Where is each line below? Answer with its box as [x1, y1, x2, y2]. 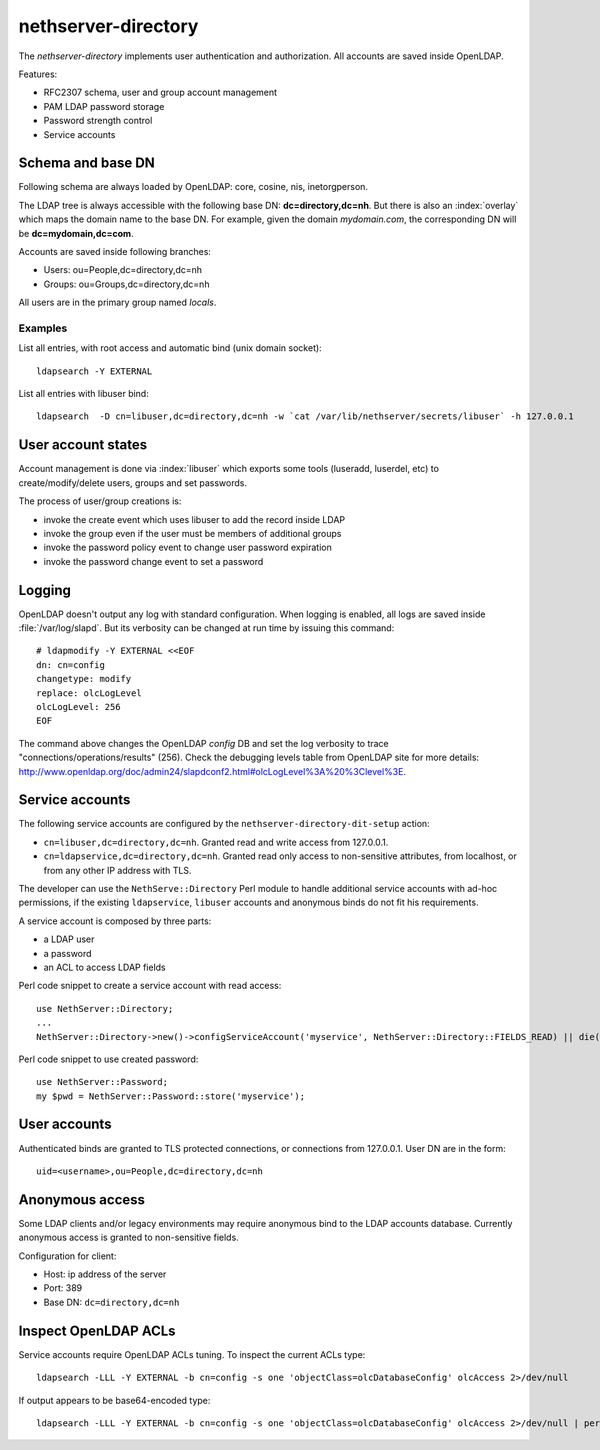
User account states [18, 436, 148, 454]
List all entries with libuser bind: [18, 388, 149, 400]
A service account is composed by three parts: [18, 915, 212, 927]
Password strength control [43, 115, 153, 127]
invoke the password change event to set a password [43, 555, 264, 567]
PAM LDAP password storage [43, 100, 165, 112]
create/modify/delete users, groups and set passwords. [18, 476, 247, 489]
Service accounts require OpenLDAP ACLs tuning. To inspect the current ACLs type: [18, 1348, 366, 1360]
